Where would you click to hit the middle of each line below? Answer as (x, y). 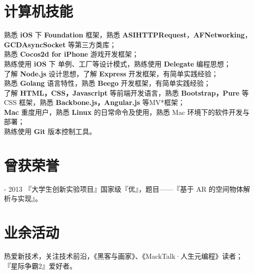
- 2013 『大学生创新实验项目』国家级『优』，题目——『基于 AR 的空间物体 (124, 188)
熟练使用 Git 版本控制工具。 (50, 131)
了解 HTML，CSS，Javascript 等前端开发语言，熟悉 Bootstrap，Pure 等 (127, 92)
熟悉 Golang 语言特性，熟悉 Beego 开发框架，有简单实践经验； (107, 83)
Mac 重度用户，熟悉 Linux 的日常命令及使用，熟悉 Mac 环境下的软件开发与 (127, 112)
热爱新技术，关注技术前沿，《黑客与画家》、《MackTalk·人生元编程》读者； (124, 256)
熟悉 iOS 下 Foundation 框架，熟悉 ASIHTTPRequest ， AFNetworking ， (128, 35)
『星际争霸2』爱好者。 (40, 265)
